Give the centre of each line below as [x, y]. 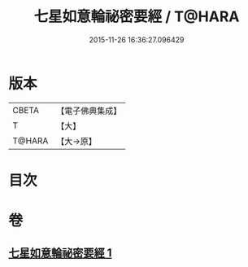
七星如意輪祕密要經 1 [60, 253]
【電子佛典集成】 [89, 111]
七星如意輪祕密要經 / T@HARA [137, 17]
